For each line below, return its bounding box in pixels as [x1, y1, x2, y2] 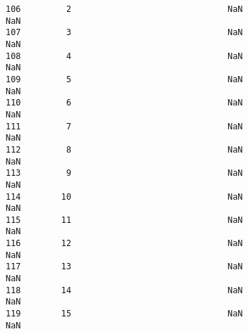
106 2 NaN [6, 4, 243, 14]
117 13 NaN [6, 262, 243, 272]
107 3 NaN [6, 27, 243, 38]
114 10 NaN [6, 191, 243, 202]
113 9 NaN [6, 168, 243, 179]
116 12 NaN [6, 238, 243, 249]
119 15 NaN [6, 309, 243, 319]
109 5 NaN [6, 74, 243, 84]
